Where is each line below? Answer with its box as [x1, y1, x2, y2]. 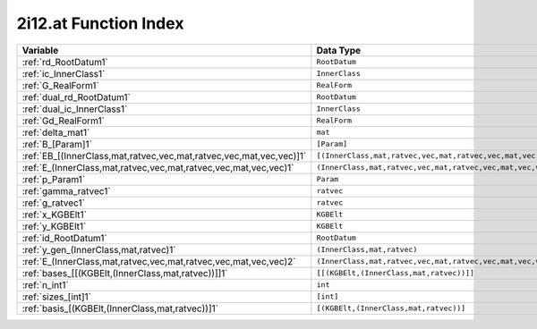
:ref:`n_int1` [21, 278, 69, 291]
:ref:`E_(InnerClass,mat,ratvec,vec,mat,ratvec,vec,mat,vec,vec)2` [21, 255, 296, 267]
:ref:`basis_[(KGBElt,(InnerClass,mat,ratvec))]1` [21, 302, 219, 315]
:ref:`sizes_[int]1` [21, 291, 92, 303]
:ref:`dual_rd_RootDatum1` [21, 90, 132, 103]
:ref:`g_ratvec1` [21, 197, 85, 209]
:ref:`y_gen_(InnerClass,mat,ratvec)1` [21, 243, 176, 256]
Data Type [316, 44, 362, 56]
